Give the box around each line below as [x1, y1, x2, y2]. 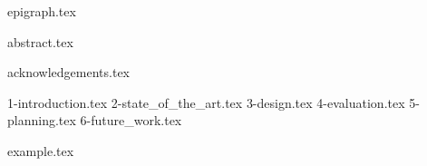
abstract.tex [7, 32, 73, 51]
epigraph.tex [7, 2, 76, 20]
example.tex [7, 141, 74, 160]
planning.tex [7, 111, 76, 130]
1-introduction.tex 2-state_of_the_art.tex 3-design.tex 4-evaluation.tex [7, 93, 405, 112]
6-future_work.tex [80, 111, 182, 130]
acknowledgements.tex [7, 63, 131, 82]
